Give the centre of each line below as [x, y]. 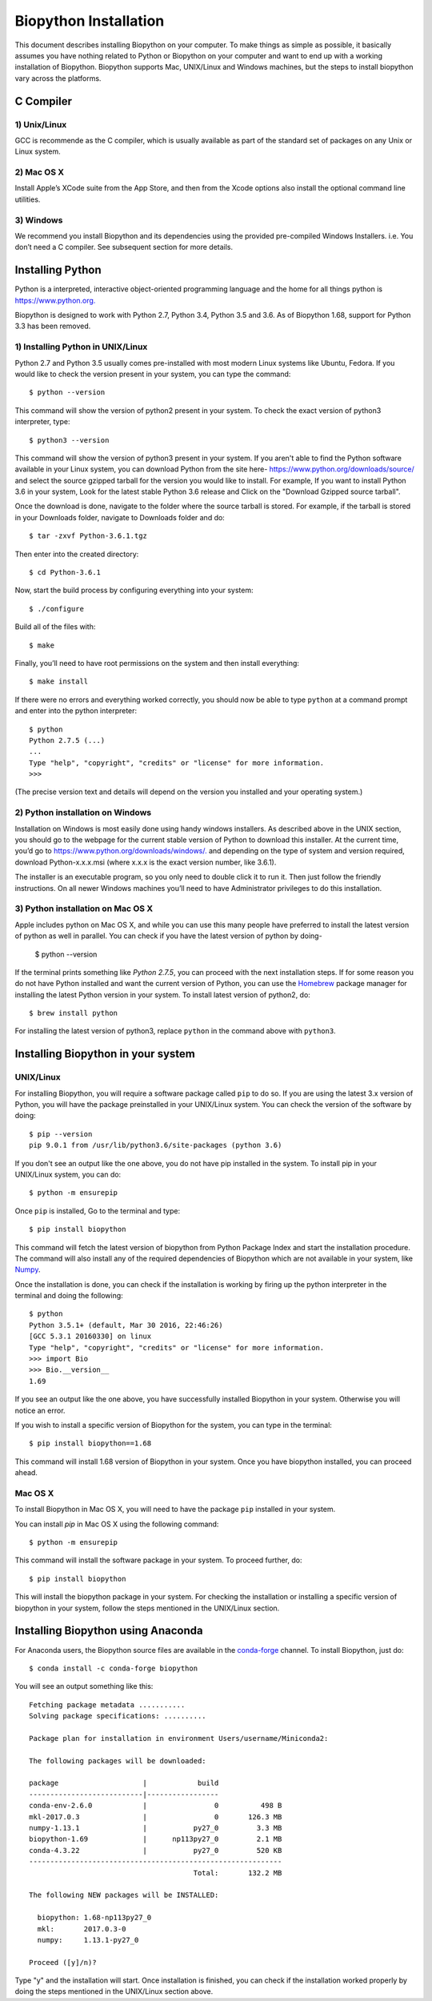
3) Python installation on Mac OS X [84, 908]
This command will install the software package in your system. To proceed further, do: [158, 1560]
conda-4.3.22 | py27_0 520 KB [156, 1850]
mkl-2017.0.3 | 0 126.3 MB [156, 1817]
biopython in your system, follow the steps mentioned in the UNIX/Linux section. [147, 1608]
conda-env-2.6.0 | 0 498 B [156, 1806]
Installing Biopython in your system [105, 1054]
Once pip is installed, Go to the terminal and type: [97, 1211]
